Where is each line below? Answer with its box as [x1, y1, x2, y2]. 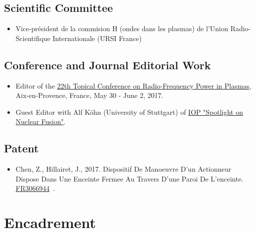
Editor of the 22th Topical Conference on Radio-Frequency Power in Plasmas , [15, 80, 252, 91]
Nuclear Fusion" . [15, 116, 66, 127]
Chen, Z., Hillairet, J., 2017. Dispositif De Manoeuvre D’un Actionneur [15, 164, 232, 174]
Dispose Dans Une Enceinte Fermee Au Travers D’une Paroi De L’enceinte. [15, 173, 244, 184]
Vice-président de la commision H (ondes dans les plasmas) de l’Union [15, 23, 228, 34]
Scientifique [15, 33, 50, 43]
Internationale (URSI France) [52, 33, 142, 43]
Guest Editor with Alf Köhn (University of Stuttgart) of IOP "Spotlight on [15, 106, 243, 117]
